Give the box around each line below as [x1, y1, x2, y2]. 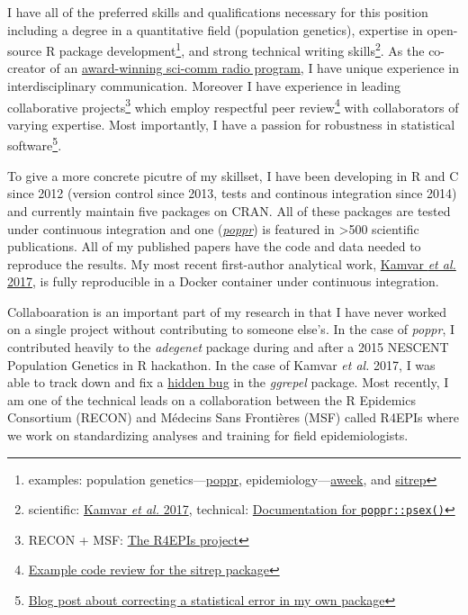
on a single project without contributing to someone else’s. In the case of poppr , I [7, 320, 455, 339]
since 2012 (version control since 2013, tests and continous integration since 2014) [7, 184, 457, 203]
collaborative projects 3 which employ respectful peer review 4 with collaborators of [7, 95, 459, 116]
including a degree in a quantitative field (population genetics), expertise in [7, 20, 423, 39]
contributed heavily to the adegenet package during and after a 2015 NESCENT [7, 338, 449, 357]
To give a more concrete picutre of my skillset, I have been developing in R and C [7, 166, 459, 185]
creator [7, 59, 46, 77]
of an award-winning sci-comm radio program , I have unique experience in [49, 59, 460, 77]
